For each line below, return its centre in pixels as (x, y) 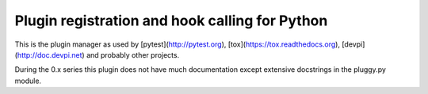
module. (28, 81)
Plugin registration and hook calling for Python (171, 21)
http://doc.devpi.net (50, 55)
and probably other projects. (133, 55)
